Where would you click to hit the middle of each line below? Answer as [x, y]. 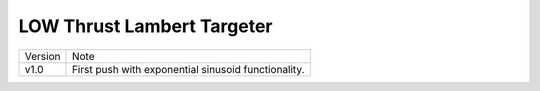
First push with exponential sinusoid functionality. [188, 69]
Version [42, 56]
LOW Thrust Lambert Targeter [145, 26]
